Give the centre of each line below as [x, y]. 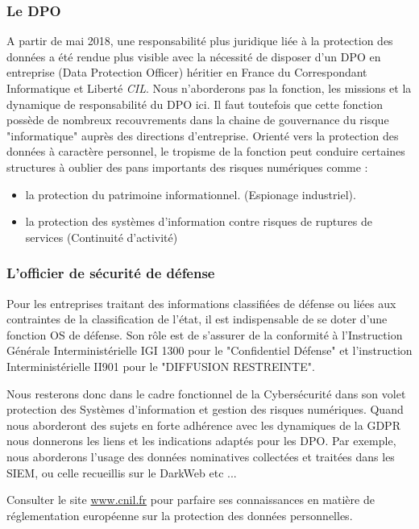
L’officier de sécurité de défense [111, 273]
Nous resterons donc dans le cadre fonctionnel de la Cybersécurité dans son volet [206, 393]
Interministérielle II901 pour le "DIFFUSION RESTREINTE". [161, 366]
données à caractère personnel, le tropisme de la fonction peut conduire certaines [206, 151]
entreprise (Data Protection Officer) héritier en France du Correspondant [187, 72]
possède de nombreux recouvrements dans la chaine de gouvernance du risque [198, 120]
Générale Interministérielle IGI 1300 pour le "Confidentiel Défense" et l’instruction [209, 350]
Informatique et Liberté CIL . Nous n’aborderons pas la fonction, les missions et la [209, 88]
